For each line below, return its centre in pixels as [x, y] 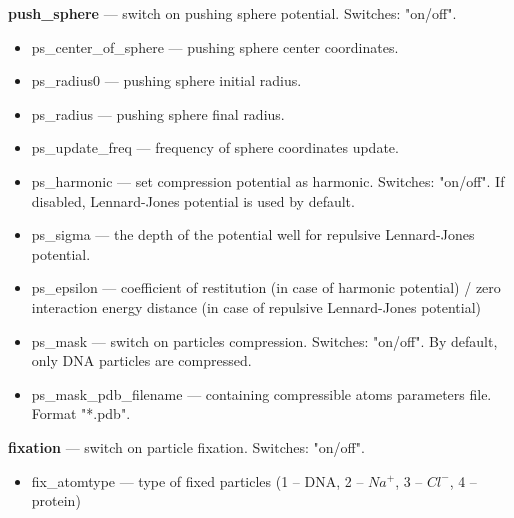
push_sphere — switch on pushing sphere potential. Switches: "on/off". [232, 13]
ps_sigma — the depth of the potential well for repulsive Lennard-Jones [253, 234]
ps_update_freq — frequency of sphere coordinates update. [215, 147]
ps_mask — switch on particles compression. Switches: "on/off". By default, [264, 340]
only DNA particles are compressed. [141, 360]
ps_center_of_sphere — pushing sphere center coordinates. [215, 46]
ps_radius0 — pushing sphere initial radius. [166, 80]
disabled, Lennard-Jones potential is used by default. [193, 200]
